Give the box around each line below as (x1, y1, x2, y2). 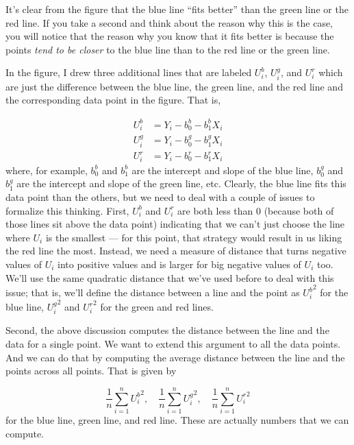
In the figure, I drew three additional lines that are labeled (5, 65, 252, 80)
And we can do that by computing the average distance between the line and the (5, 350, 345, 364)
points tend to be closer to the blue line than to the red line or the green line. (5, 42, 330, 56)
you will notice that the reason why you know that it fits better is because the (5, 29, 334, 43)
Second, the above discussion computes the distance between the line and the (5, 323, 329, 337)
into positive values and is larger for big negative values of (58, 256, 301, 271)
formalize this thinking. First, (5, 203, 129, 217)
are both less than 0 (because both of (177, 203, 334, 217)
